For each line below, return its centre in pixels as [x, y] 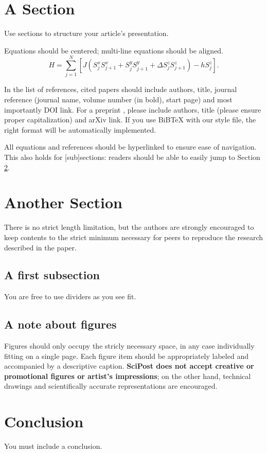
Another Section [63, 202]
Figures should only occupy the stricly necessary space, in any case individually [129, 346]
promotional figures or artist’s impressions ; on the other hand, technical [128, 376]
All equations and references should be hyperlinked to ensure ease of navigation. [130, 147]
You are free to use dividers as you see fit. [70, 296]
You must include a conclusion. [53, 446]
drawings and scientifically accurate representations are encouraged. [111, 386]
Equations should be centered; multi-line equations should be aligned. [114, 50]
